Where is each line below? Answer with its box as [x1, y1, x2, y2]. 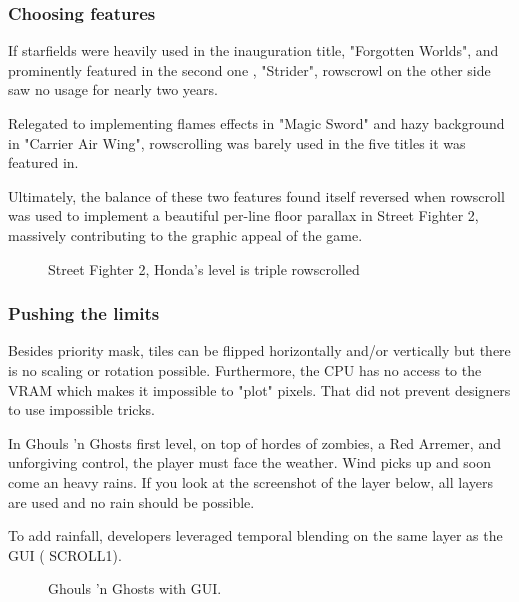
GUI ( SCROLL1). [8, 544, 122, 565]
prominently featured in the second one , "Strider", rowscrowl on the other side [8, 59, 491, 80]
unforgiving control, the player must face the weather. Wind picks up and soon [8, 452, 492, 473]
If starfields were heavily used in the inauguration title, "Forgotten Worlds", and [8, 40, 499, 61]
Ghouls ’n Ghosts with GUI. [48, 578, 222, 599]
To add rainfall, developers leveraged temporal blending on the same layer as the [8, 525, 503, 546]
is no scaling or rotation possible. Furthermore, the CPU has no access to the [8, 359, 482, 380]
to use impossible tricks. [8, 399, 155, 420]
